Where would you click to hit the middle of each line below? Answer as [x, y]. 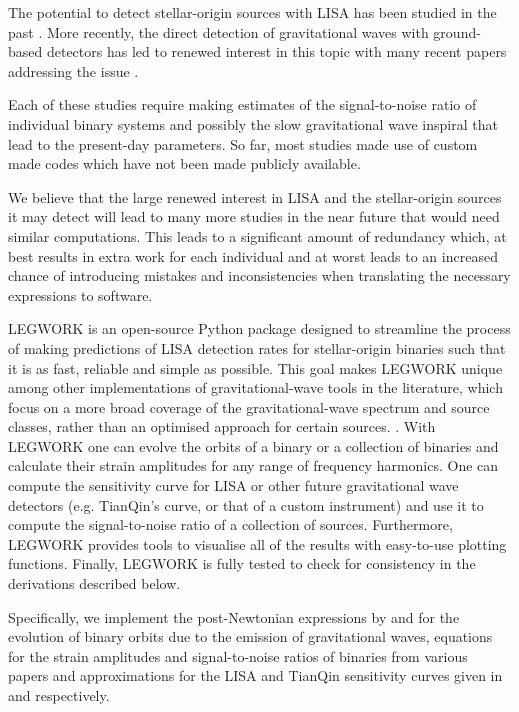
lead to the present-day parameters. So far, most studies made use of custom [243, 143]
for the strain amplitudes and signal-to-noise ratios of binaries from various [238, 655]
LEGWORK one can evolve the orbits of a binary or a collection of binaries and [253, 445]
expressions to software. [80, 294]
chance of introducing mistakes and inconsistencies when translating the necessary [259, 275]
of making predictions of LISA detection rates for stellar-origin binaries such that [257, 347]
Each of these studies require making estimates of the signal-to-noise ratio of [242, 104]
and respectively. [59, 695]
